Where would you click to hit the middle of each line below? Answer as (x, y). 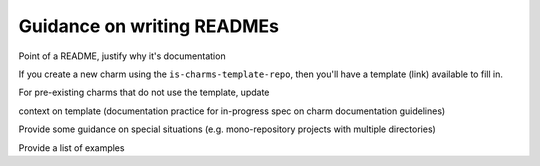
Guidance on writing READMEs (149, 26)
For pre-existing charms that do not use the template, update (144, 92)
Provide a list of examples (71, 147)
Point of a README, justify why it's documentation (122, 56)
